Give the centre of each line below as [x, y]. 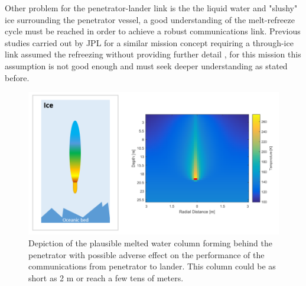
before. [17, 77]
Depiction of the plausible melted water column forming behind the [150, 243]
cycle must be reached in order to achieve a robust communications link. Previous [153, 31]
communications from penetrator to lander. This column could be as [152, 266]
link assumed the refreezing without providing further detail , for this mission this [153, 54]
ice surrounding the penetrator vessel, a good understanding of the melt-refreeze [150, 19]
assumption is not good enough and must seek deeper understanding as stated [146, 65]
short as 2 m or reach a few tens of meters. [106, 277]
